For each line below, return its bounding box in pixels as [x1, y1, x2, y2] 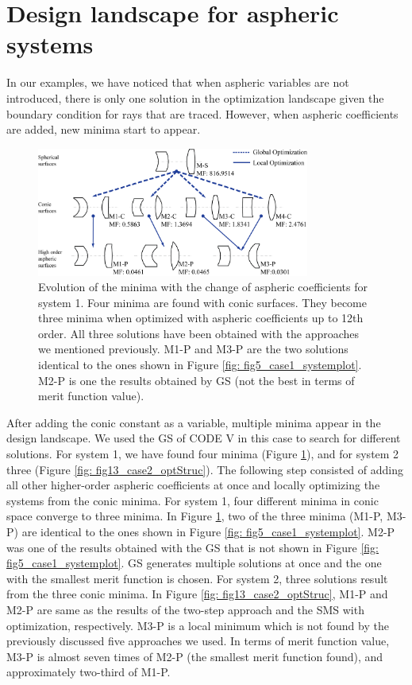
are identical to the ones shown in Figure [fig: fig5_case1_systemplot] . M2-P [21, 523, 395, 539]
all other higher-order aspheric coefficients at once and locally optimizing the [6, 477, 380, 493]
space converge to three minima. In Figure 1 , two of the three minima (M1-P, [6, 508, 383, 524]
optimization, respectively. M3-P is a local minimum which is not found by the [6, 617, 389, 633]
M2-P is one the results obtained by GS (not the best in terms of [38, 372, 355, 388]
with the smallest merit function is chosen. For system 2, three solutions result [6, 570, 388, 586]
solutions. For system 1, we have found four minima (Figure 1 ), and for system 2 [6, 446, 399, 462]
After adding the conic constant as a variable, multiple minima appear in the [6, 414, 381, 430]
